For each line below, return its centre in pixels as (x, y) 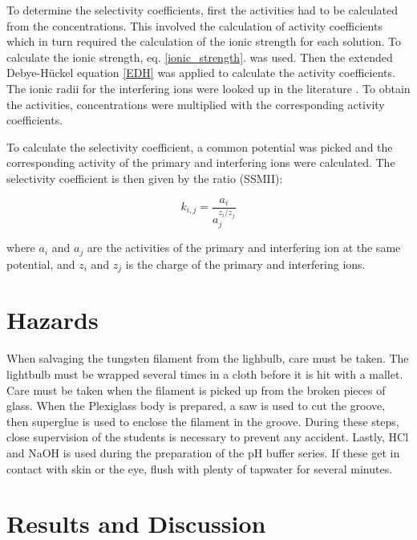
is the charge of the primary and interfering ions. (245, 264)
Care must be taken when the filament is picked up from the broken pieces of (196, 390)
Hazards (53, 320)
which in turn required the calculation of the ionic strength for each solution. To (204, 41)
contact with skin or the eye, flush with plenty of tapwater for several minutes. (200, 468)
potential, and (41, 264)
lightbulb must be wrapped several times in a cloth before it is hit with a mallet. (205, 374)
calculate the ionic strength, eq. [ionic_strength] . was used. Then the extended (200, 57)
